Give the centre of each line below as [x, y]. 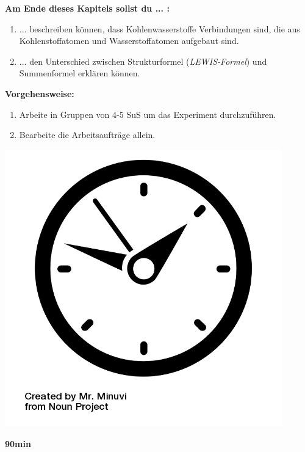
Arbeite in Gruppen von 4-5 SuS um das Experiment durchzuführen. [148, 114]
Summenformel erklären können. [80, 73]
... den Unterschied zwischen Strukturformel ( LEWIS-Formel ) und [143, 61]
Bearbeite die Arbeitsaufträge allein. [87, 135]
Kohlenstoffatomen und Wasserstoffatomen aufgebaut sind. [129, 41]
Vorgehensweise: [40, 93]
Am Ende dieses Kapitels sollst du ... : [87, 8]
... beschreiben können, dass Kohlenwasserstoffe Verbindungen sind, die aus [160, 28]
